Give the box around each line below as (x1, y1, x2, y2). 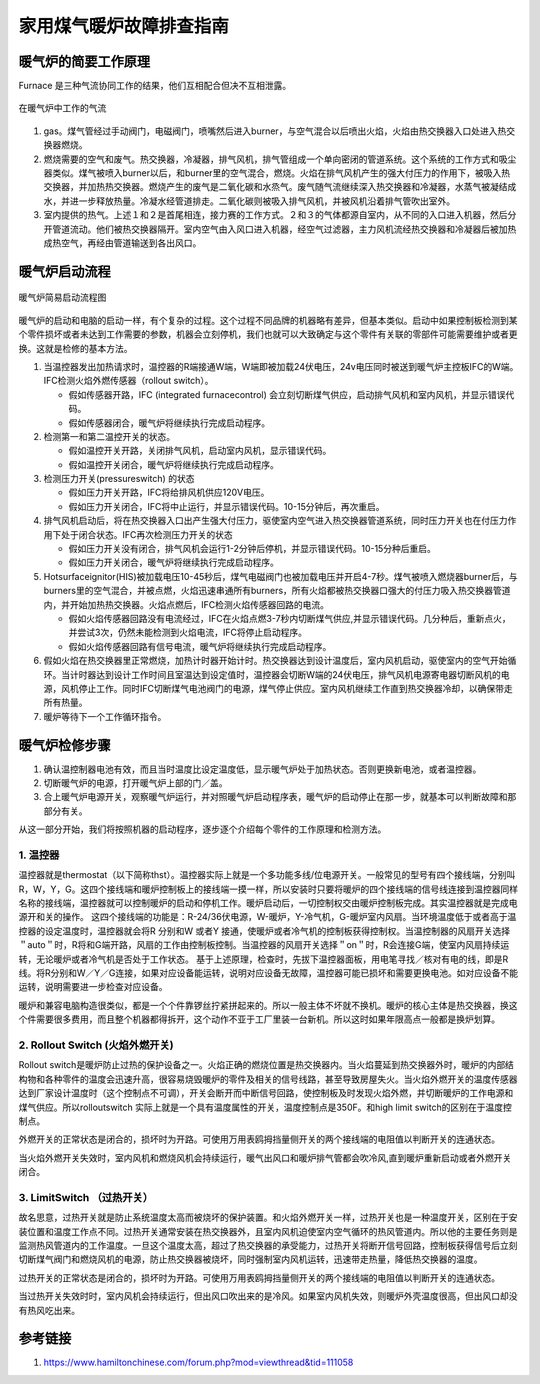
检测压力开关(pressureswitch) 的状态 (43, 473, 195, 485)
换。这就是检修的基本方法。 (18, 342, 133, 354)
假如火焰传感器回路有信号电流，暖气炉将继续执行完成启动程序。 (68, 640, 332, 652)
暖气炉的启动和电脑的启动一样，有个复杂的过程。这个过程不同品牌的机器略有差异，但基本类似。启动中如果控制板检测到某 (18, 314, 518, 326)
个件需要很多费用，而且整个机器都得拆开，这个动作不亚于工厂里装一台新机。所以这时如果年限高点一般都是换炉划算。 (18, 1013, 500, 1025)
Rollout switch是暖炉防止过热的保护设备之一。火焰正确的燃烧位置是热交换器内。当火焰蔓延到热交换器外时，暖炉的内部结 (18, 1059, 515, 1071)
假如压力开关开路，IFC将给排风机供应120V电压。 (68, 486, 270, 499)
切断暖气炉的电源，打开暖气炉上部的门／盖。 (43, 777, 228, 789)
